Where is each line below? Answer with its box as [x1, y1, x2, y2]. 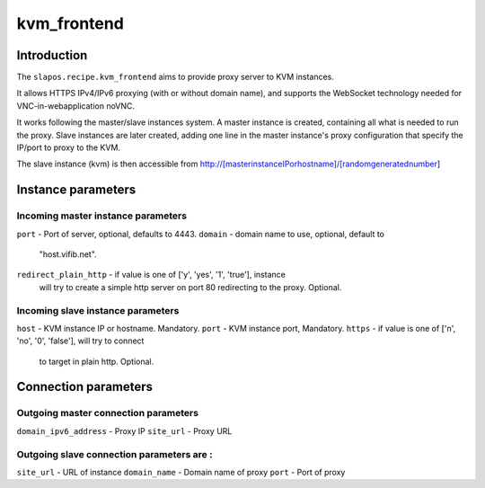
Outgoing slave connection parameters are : [16, 448, 213, 460]
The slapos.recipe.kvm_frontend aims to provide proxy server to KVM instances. [16, 72, 334, 83]
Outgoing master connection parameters [16, 407, 199, 420]
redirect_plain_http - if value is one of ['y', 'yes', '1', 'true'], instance [16, 270, 287, 280]
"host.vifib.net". [39, 248, 98, 260]
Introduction [16, 48, 88, 63]
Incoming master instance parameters [16, 209, 188, 222]
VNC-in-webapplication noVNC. [16, 100, 135, 111]
